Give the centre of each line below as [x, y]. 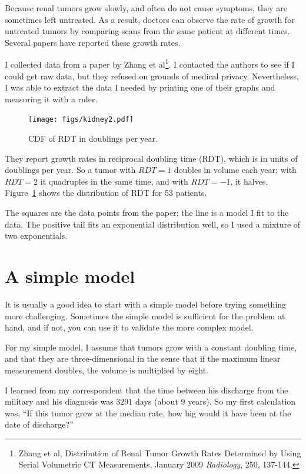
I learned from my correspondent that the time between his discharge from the [147, 390]
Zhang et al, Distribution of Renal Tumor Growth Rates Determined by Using [160, 453]
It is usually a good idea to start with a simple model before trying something [146, 304]
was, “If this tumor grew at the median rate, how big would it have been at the [148, 413]
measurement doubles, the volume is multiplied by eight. [107, 370]
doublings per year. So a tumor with [70, 170]
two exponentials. [36, 236]
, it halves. [249, 181]
